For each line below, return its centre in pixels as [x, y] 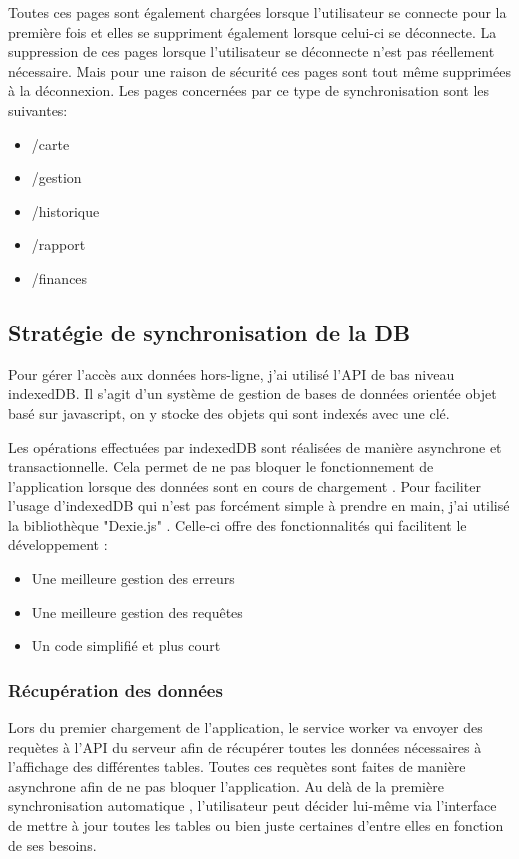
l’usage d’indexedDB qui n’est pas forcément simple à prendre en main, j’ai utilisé [259, 505]
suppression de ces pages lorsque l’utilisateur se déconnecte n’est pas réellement [251, 51]
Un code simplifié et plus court [126, 645]
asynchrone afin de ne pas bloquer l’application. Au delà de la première [226, 785]
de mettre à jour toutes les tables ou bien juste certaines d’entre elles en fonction [256, 825]
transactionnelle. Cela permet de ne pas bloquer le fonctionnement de [221, 466]
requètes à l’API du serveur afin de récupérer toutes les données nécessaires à [245, 746]
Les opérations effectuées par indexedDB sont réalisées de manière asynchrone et [255, 446]
